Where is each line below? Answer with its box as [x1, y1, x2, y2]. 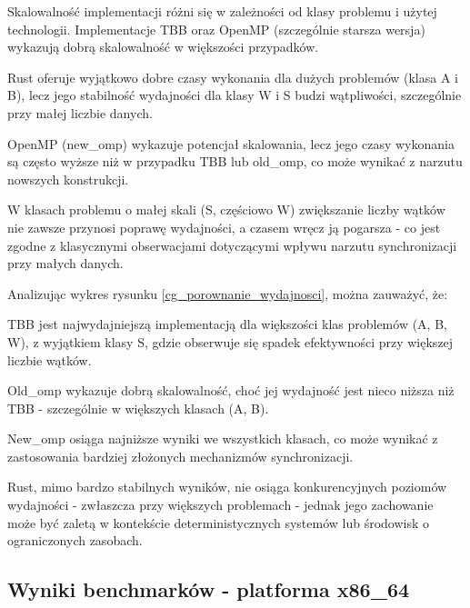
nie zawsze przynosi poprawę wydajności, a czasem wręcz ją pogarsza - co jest [7, 217, 441, 236]
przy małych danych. [7, 254, 124, 273]
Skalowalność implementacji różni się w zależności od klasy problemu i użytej [7, 2, 437, 20]
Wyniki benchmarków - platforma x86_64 [7, 575, 410, 603]
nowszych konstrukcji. [7, 169, 129, 188]
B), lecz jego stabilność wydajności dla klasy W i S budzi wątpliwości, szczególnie [7, 85, 462, 105]
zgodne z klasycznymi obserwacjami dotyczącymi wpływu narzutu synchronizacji [7, 235, 457, 254]
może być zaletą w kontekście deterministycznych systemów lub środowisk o [7, 513, 430, 532]
